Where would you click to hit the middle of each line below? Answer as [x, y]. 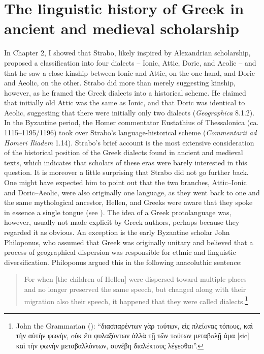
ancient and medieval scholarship [122, 28]
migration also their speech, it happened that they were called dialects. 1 [136, 300]
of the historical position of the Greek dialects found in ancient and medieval [124, 152]
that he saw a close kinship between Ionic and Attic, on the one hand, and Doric [129, 72]
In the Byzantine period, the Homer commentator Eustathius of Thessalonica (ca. [131, 122]
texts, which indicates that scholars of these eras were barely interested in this [126, 162]
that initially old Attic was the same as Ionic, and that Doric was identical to [125, 102]
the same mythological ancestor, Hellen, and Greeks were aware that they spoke [128, 202]
